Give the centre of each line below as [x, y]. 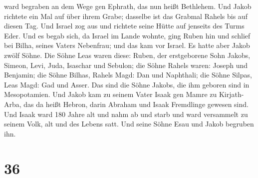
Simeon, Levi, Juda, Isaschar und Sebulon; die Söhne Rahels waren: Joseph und [126, 65]
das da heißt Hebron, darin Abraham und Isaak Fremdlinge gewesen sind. [136, 104]
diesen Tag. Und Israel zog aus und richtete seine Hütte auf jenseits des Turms [124, 26]
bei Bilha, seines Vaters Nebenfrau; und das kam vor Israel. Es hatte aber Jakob [127, 45]
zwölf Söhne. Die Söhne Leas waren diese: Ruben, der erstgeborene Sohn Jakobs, [127, 55]
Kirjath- [231, 94]
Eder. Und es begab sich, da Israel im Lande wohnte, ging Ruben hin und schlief [127, 35]
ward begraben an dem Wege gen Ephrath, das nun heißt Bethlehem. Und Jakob [128, 6]
